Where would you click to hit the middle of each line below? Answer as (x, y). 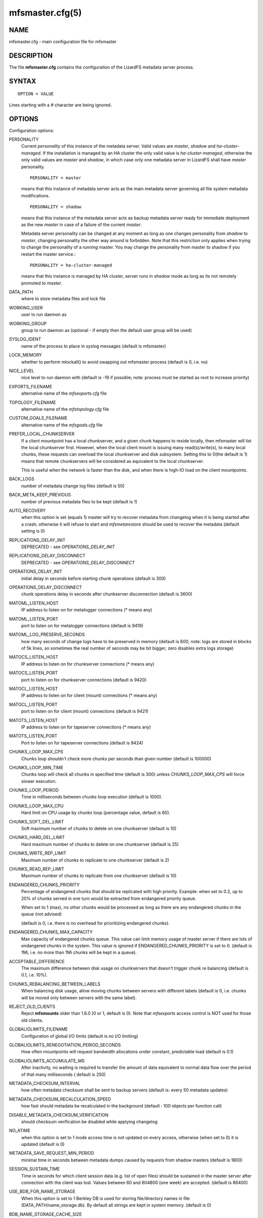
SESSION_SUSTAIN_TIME (35, 1169)
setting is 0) (33, 531)
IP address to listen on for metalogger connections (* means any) (87, 610)
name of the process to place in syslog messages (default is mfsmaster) (94, 346)
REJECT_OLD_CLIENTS (32, 1007)
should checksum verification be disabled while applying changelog (89, 1122)
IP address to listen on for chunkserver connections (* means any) (88, 664)
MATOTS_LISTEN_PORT (33, 736)
